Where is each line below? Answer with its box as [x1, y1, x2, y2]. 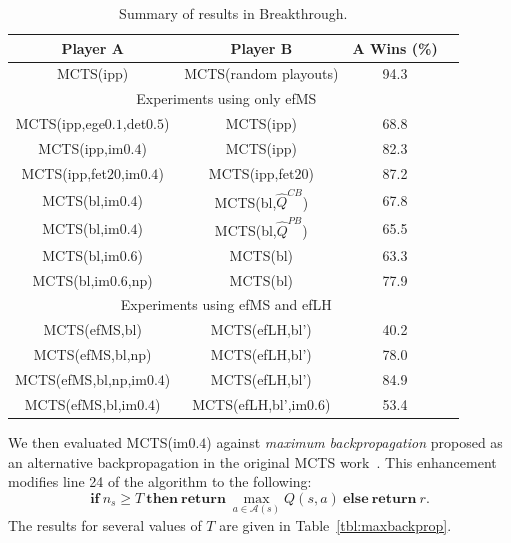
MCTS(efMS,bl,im [24, 393, 138, 414]
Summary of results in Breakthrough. [119, 3, 348, 23]
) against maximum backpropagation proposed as [206, 431, 503, 452]
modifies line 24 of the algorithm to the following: [8, 471, 312, 492]
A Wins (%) [352, 37, 438, 58]
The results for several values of [8, 514, 202, 535]
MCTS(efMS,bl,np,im [15, 369, 147, 389]
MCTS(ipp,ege [15, 113, 105, 134]
